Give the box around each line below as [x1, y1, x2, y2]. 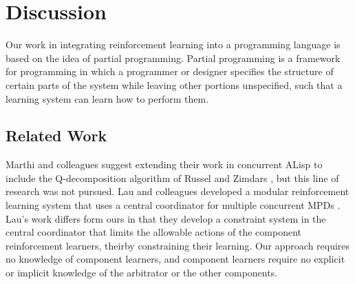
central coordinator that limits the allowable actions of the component [6, 225, 301, 239]
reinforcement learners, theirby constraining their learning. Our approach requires [6, 238, 350, 252]
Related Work [6, 125, 107, 146]
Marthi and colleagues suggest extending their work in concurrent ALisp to [6, 157, 323, 172]
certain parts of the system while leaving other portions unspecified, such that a [6, 77, 343, 92]
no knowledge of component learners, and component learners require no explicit [6, 252, 345, 266]
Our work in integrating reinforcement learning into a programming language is [6, 37, 341, 52]
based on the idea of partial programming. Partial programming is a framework [6, 50, 341, 65]
